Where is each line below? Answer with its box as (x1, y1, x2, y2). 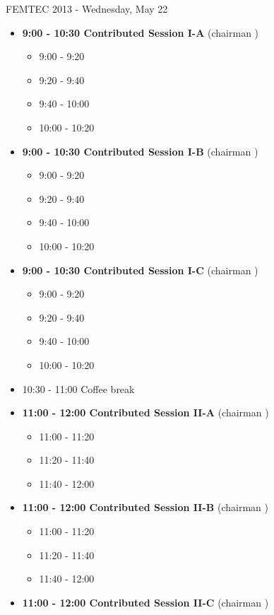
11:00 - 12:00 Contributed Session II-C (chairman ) (22, 594, 269, 609)
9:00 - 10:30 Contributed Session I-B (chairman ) (22, 143, 258, 158)
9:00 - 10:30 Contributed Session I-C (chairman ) (22, 262, 258, 277)
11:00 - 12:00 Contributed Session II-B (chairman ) (22, 500, 268, 515)
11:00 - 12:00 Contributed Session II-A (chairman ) (22, 405, 269, 420)
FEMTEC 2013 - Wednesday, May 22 (6, 1, 168, 16)
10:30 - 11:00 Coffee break (22, 381, 135, 396)
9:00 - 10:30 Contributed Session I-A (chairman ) (22, 25, 259, 40)
